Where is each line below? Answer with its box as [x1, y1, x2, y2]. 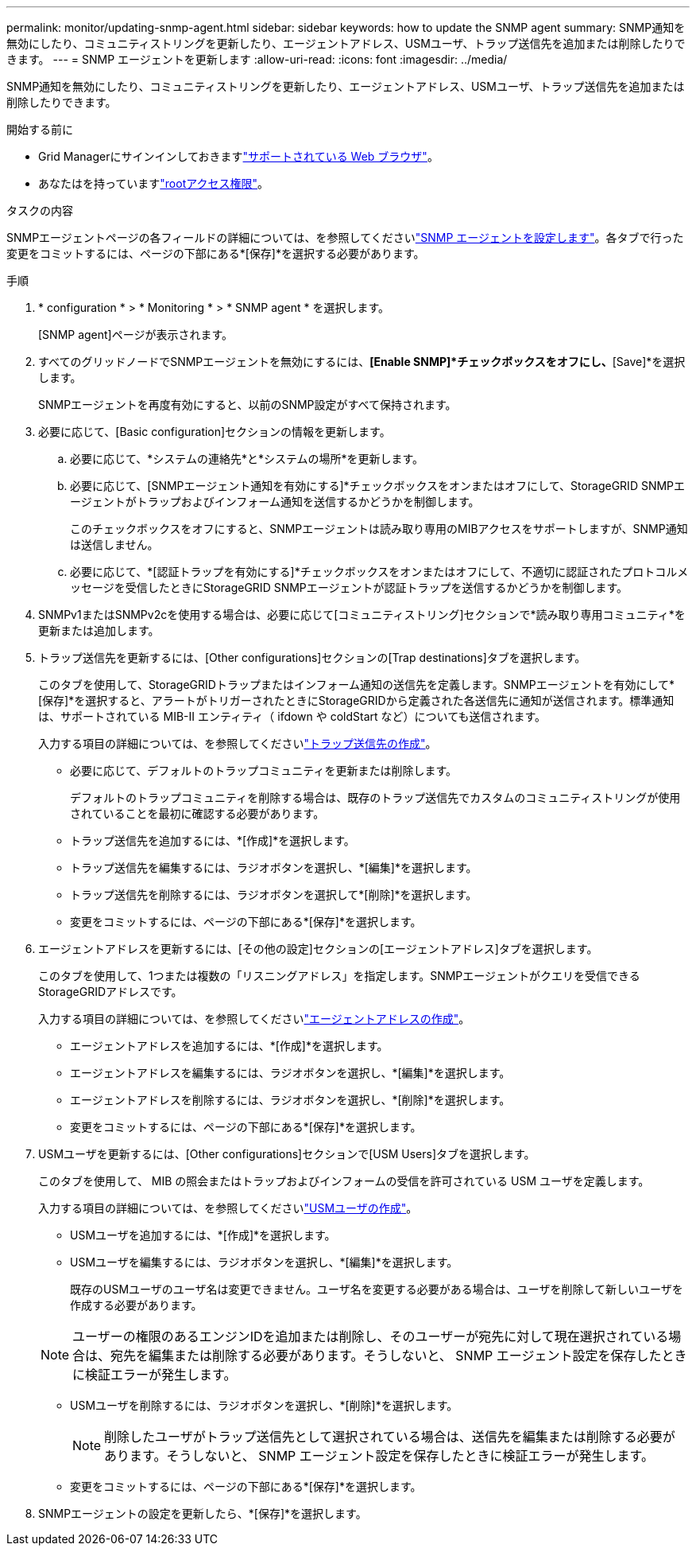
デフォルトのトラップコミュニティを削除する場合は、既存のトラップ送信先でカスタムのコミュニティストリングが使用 [70, 791, 681, 804]
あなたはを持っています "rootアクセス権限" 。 [38, 177, 269, 190]
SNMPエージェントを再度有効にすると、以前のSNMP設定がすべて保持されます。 [38, 398, 457, 411]
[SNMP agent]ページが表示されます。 [38, 328, 234, 341]
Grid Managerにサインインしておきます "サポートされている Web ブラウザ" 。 [38, 150, 439, 163]
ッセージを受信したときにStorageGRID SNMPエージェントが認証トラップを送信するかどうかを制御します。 [70, 581, 628, 594]
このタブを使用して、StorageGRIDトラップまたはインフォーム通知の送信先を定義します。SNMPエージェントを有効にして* [38, 678, 675, 691]
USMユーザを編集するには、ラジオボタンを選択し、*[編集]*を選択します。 [70, 1255, 458, 1269]
